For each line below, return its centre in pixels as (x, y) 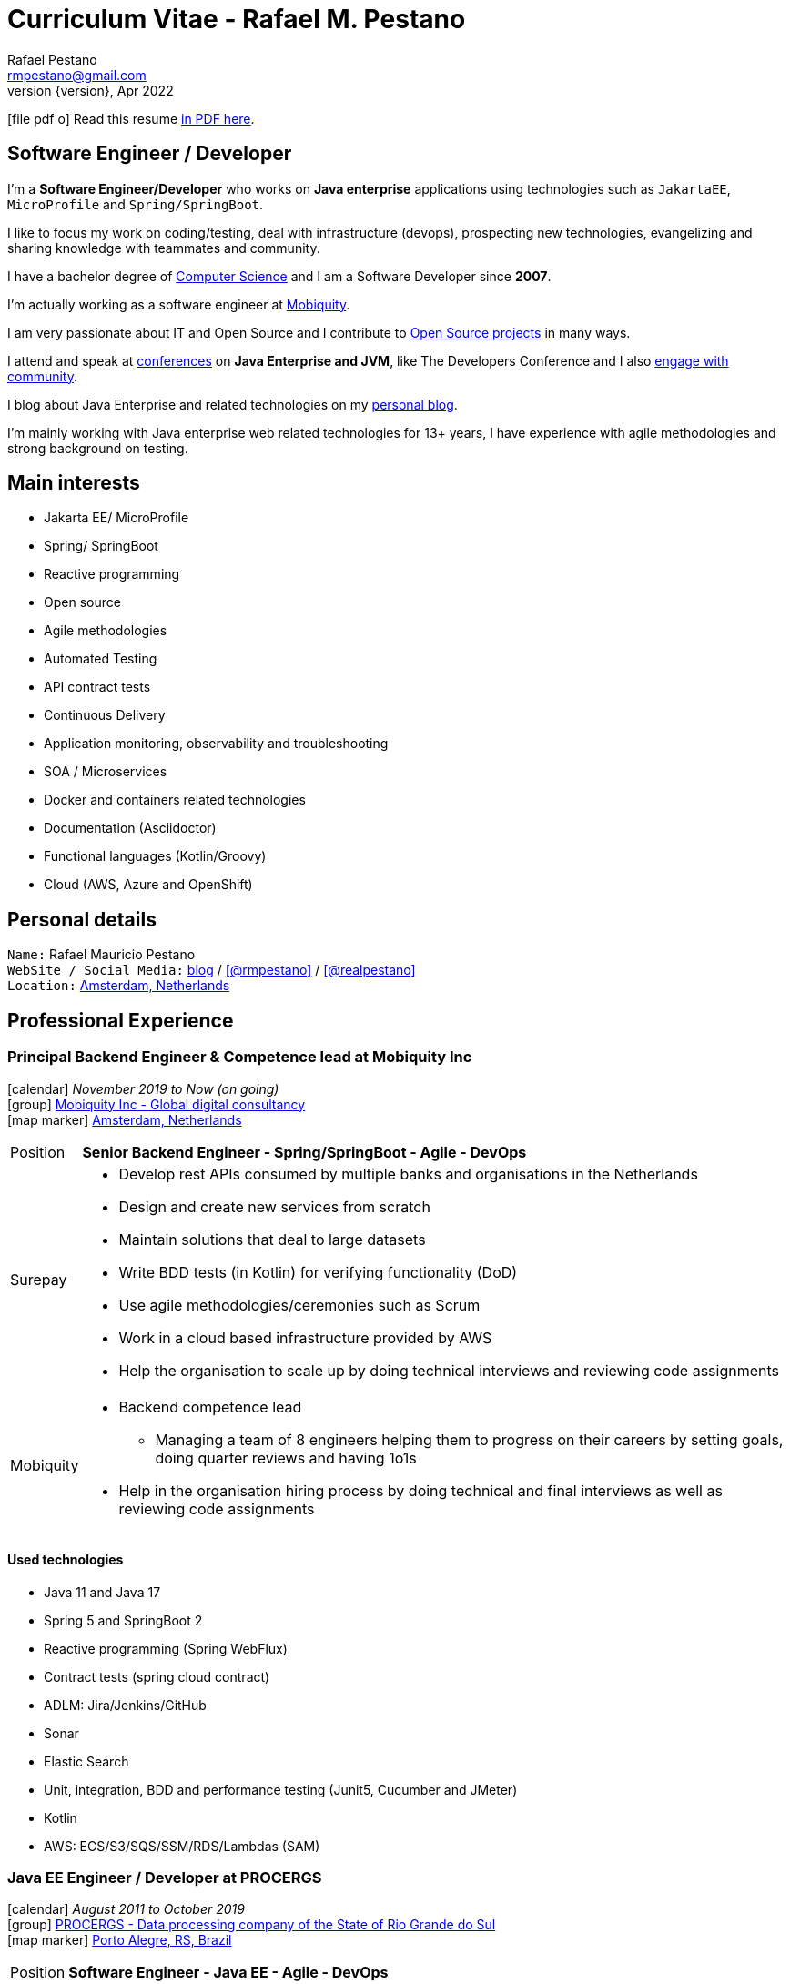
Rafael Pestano (52, 59)
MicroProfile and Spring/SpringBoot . (136, 204)
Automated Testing (101, 659)
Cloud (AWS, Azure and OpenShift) (148, 885)
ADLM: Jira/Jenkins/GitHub (125, 1705)
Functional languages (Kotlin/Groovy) (155, 856)
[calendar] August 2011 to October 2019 (126, 1909)
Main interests (74, 483)
